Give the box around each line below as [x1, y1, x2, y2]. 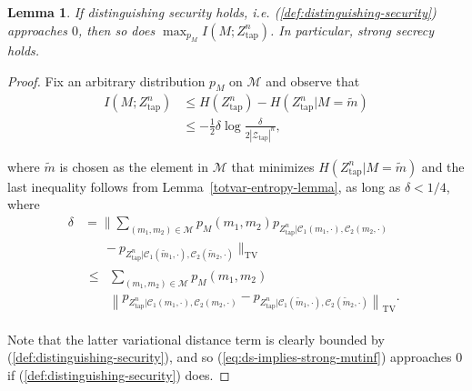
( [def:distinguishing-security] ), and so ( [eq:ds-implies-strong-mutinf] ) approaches [7, 347, 452, 366]
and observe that [266, 71, 360, 90]
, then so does [78, 20, 156, 39]
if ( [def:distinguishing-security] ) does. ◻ [7, 365, 230, 384]
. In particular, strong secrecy [270, 20, 435, 39]
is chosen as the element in [59, 156, 208, 175]
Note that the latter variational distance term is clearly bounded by [7, 329, 385, 348]
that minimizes [231, 156, 315, 175]
